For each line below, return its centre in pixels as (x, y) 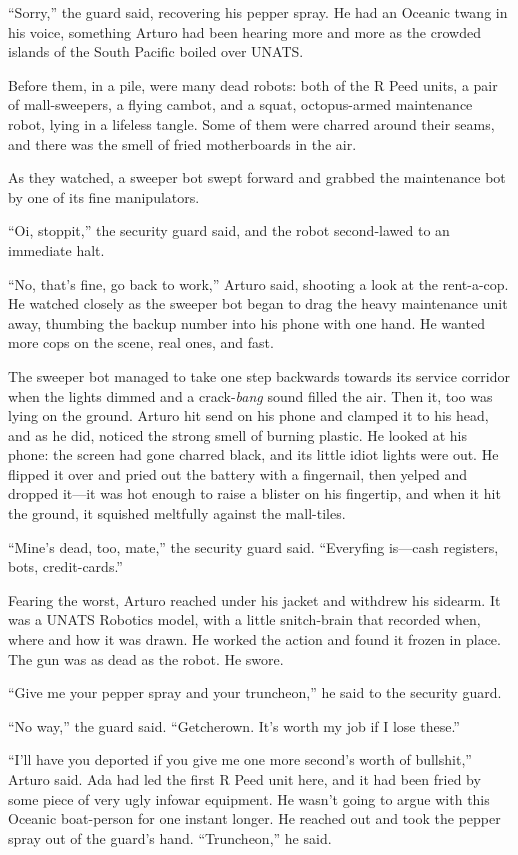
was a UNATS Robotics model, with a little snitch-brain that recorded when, (244, 619)
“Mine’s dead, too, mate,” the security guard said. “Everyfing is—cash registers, (253, 546)
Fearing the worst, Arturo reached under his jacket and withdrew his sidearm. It (254, 599)
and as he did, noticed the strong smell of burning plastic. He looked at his (237, 434)
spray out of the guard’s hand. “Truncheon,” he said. (170, 837)
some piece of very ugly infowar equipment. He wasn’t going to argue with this (249, 798)
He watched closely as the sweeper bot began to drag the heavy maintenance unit (258, 303)
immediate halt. (56, 249)
